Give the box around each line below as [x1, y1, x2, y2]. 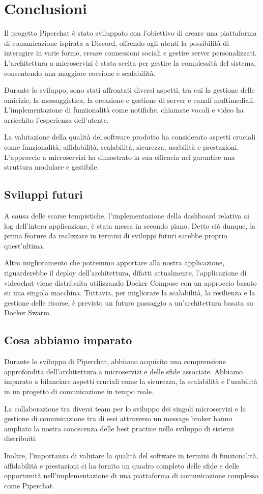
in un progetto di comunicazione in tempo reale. [4, 386, 154, 396]
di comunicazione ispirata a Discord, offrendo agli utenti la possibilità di [4, 37, 229, 48]
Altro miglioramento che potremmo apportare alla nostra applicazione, [4, 257, 225, 268]
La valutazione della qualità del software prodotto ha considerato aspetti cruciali [4, 131, 256, 142]
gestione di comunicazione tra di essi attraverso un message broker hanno [4, 413, 232, 424]
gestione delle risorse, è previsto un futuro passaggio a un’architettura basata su [4, 297, 253, 308]
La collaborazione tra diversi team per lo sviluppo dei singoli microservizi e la [4, 403, 246, 414]
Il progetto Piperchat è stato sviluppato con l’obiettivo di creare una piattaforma [4, 28, 257, 38]
